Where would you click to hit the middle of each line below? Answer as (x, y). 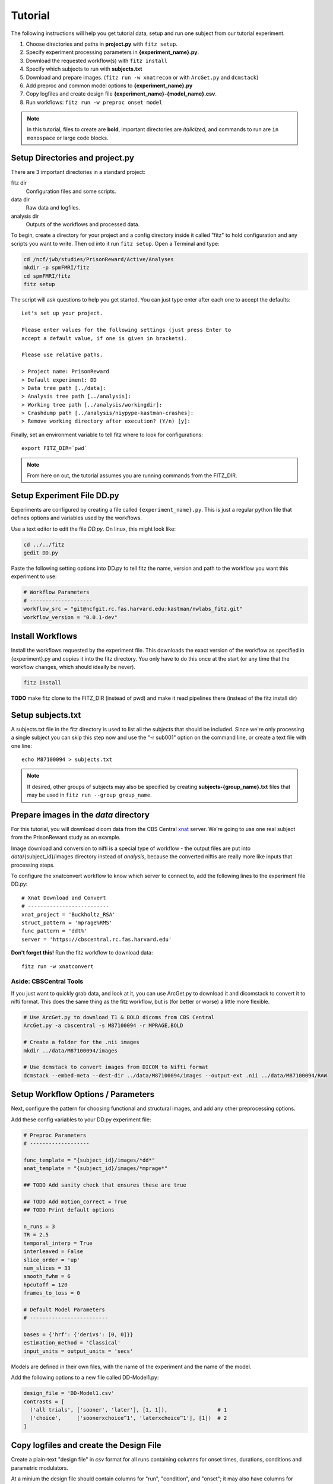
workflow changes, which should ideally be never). (73, 667)
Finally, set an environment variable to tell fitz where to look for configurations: (107, 435)
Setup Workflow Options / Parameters (83, 1094)
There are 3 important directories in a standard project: (78, 172)
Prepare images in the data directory (80, 815)
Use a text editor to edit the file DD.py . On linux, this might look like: (93, 529)
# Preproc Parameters (55, 1135)
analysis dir (25, 216)
